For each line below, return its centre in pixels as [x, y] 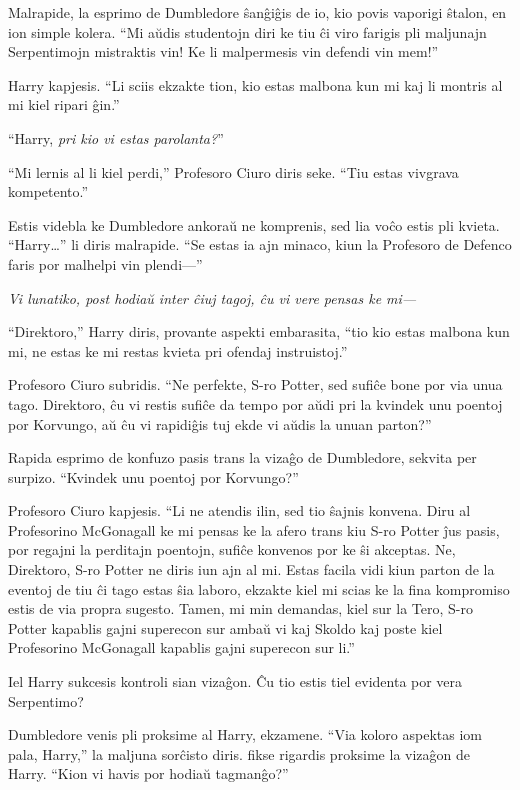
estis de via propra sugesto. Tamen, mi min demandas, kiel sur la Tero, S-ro [240, 608]
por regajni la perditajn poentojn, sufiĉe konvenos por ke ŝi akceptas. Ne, [232, 549]
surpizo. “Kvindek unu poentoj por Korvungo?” [153, 476]
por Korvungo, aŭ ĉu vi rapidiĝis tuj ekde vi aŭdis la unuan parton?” [220, 423]
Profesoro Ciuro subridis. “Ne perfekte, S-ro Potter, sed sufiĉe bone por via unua [255, 384]
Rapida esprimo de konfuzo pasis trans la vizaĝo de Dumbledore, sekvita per [242, 457]
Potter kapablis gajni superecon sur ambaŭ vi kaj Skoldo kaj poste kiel [225, 627]
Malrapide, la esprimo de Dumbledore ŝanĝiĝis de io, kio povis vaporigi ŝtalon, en [257, 12]
